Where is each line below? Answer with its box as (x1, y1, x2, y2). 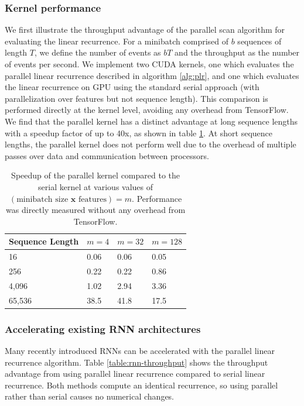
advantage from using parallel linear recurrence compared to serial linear (5, 367, 265, 380)
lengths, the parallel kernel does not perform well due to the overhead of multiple (5, 138, 296, 150)
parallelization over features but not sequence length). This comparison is (5, 92, 268, 104)
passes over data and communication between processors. (5, 149, 209, 161)
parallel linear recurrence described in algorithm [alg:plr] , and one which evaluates (5, 69, 299, 81)
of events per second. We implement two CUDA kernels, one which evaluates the (5, 58, 294, 70)
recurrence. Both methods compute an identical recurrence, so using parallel (5, 379, 278, 391)
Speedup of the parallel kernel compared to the (11, 169, 180, 181)
